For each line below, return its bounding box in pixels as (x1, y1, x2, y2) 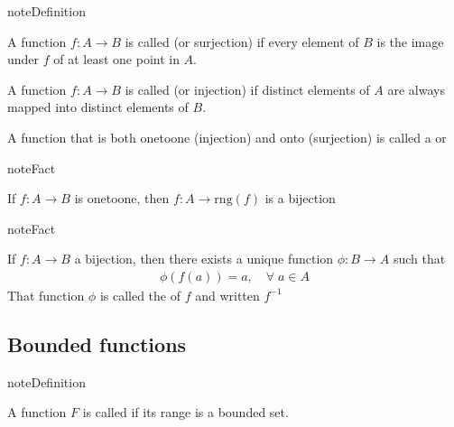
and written (195, 285, 260, 304)
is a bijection (264, 189, 336, 208)
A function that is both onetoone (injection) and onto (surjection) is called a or (7, 127, 447, 146)
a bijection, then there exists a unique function (74, 249, 334, 268)
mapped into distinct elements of (7, 97, 189, 116)
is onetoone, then (74, 189, 170, 208)
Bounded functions (7, 330, 187, 357)
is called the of (99, 285, 181, 304)
